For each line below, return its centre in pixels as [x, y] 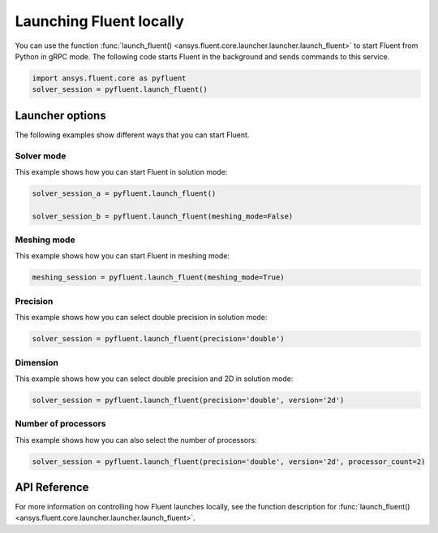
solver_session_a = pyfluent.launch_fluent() [124, 193]
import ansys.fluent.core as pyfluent [109, 78]
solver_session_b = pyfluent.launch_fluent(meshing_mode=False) [163, 216]
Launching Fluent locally [99, 21]
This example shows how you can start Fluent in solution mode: [121, 171]
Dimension [36, 362]
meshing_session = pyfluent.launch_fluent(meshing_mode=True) [158, 277]
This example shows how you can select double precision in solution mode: [141, 318]
